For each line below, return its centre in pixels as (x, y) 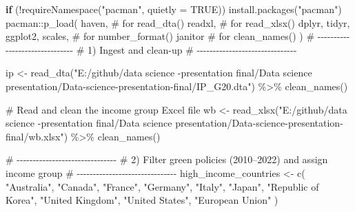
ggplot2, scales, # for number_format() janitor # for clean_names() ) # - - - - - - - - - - (178, 36)
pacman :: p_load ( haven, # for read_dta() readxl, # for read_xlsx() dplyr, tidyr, (178, 22)
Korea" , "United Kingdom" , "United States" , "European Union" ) (142, 200)
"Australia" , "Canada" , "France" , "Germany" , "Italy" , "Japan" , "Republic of (162, 186)
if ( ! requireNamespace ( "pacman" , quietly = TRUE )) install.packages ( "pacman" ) (174, 9)
